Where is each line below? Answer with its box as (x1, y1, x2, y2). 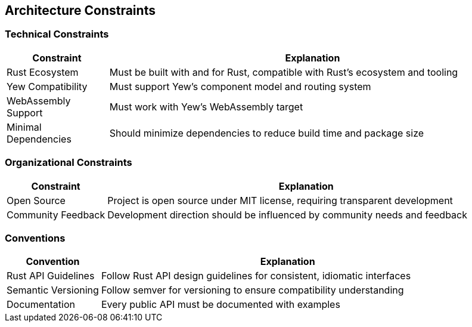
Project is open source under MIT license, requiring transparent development (107, 194, 453, 206)
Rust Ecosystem (7, 66, 79, 78)
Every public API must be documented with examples (101, 298, 340, 311)
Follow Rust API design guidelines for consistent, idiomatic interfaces (101, 270, 411, 282)
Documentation (7, 298, 75, 311)
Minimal (7, 121, 42, 133)
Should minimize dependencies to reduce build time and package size (109, 127, 424, 139)
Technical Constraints (5, 28, 109, 41)
